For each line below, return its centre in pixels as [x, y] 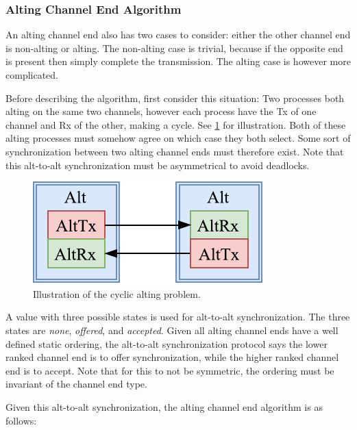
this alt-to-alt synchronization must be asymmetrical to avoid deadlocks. [158, 165]
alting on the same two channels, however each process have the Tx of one [161, 111]
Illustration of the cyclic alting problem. [117, 293]
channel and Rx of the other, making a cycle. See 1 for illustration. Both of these [176, 124]
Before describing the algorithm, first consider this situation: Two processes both [175, 98]
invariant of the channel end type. [76, 384]
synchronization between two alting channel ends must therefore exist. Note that [175, 151]
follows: [21, 420]
